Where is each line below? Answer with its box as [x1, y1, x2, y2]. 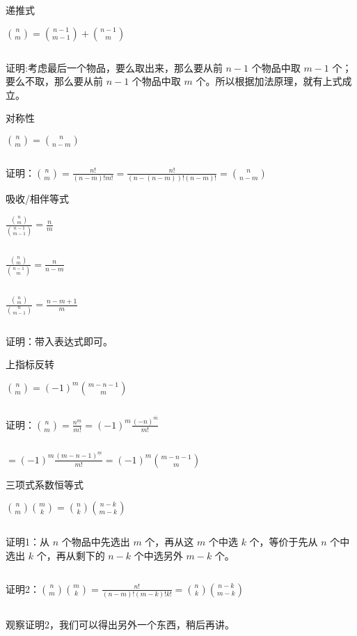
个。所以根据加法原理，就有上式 [196, 74, 342, 88]
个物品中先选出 [61, 534, 130, 549]
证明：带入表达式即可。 [6, 333, 113, 348]
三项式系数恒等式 [6, 477, 84, 491]
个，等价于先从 [249, 534, 318, 549]
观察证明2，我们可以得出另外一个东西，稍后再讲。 [6, 617, 235, 631]
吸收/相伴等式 [6, 191, 69, 206]
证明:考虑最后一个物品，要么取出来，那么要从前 [6, 60, 223, 74]
